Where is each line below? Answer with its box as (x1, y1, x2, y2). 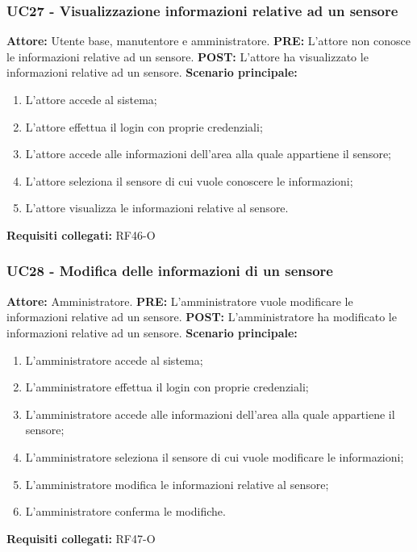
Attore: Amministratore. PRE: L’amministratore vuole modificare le (6, 292, 353, 309)
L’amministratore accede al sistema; (25, 351, 203, 368)
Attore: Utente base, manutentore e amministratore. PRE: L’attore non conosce (6, 32, 411, 49)
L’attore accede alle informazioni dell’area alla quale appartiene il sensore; (25, 145, 392, 162)
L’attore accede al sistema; (25, 91, 157, 107)
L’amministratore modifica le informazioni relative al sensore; (25, 475, 329, 492)
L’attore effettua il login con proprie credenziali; (25, 118, 263, 135)
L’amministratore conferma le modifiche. (25, 503, 226, 520)
